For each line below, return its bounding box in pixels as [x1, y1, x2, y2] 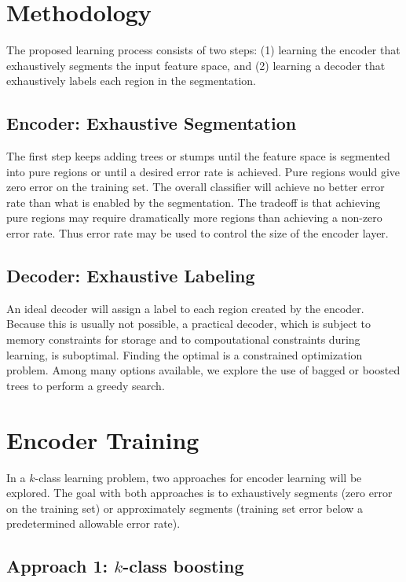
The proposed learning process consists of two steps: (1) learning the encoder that [6, 42, 401, 58]
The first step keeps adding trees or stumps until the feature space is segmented [6, 148, 390, 164]
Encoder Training [6, 423, 199, 455]
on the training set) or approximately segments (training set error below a [6, 499, 364, 516]
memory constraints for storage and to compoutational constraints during [6, 331, 360, 348]
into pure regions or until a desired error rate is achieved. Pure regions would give [6, 163, 401, 179]
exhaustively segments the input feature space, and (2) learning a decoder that [6, 57, 386, 73]
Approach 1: [6, 554, 108, 578]
